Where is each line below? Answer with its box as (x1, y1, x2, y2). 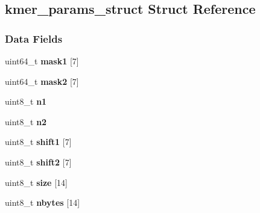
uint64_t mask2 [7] (5, 75, 79, 87)
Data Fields (5, 31, 63, 46)
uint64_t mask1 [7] (5, 55, 79, 67)
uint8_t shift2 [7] (5, 155, 72, 168)
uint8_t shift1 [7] (5, 135, 72, 148)
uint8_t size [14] (5, 176, 68, 188)
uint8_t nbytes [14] (5, 196, 80, 209)
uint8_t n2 (5, 115, 47, 128)
